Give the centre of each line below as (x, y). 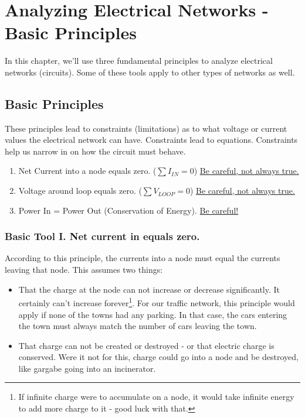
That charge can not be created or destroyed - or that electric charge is (146, 345)
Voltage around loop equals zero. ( (80, 191)
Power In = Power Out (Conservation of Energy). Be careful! (128, 210)
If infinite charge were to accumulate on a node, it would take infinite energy (156, 397)
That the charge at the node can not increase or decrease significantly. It (149, 289)
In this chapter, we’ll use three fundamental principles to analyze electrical (139, 61)
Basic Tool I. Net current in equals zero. (102, 236)
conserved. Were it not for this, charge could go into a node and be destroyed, (158, 357)
